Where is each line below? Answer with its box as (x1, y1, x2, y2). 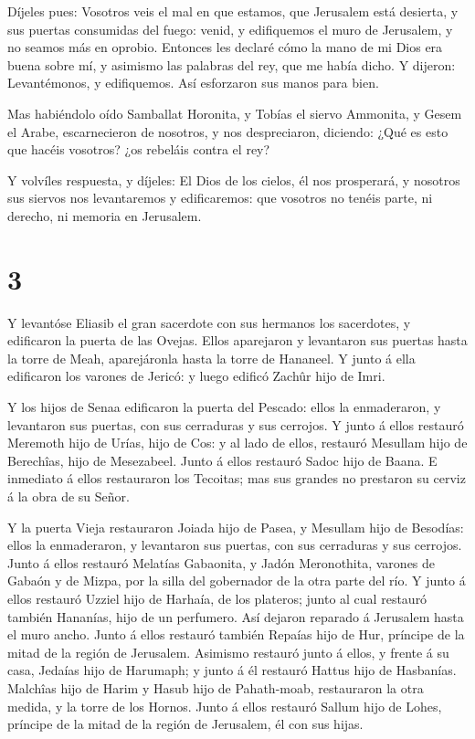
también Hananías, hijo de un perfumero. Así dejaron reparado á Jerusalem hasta (7, 607, 464, 626)
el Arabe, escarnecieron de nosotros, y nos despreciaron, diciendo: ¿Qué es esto (7, 121, 449, 141)
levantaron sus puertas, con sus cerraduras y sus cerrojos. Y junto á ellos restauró (7, 415, 464, 434)
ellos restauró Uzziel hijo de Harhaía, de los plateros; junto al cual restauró (7, 588, 427, 607)
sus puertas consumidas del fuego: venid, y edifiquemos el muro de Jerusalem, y (7, 19, 453, 38)
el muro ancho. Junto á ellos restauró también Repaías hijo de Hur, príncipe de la (7, 625, 465, 644)
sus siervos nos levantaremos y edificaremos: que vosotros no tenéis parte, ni (7, 188, 433, 207)
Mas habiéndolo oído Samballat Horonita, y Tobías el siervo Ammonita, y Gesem (7, 103, 462, 122)
